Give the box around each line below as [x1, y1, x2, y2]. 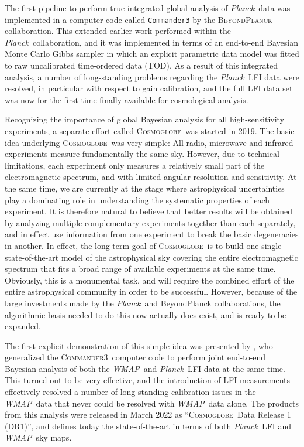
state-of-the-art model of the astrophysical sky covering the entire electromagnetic [5, 251, 298, 263]
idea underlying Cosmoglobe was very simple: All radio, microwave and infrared [5, 136, 293, 148]
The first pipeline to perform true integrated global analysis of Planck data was [5, 2, 291, 13]
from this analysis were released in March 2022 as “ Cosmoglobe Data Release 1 [5, 408, 291, 421]
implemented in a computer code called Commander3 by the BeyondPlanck [5, 13, 272, 25]
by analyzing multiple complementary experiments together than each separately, [5, 216, 296, 228]
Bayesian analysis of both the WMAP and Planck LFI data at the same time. [5, 362, 285, 374]
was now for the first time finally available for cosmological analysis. [5, 93, 248, 105]
